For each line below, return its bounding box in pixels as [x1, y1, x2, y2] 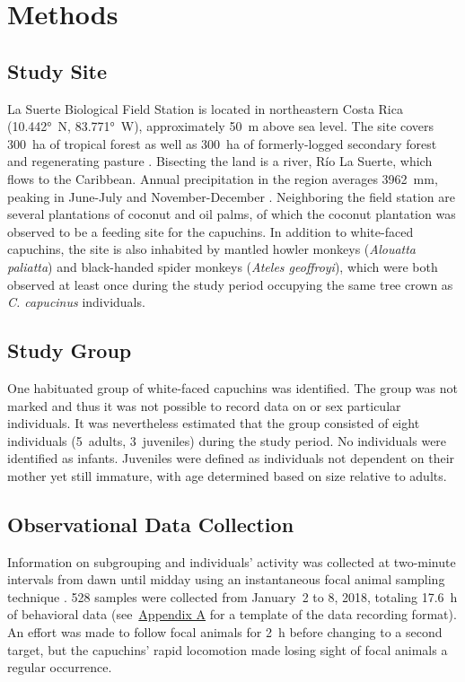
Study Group [7, 337, 132, 364]
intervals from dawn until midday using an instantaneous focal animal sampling [7, 570, 445, 589]
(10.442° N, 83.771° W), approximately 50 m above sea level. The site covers [7, 117, 434, 136]
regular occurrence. [7, 658, 112, 677]
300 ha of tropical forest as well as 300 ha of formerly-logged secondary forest [7, 134, 437, 153]
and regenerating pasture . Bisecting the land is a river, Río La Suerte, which [7, 152, 433, 170]
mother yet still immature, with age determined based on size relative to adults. [7, 466, 447, 485]
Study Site [7, 57, 108, 84]
